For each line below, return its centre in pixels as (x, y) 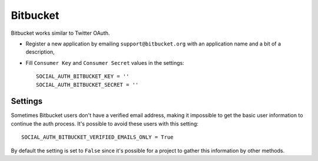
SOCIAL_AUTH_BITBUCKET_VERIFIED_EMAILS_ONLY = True (97, 137)
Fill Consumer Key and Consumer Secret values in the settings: (105, 63)
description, (40, 52)
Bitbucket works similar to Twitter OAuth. (60, 33)
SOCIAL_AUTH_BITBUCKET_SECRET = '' (87, 85)
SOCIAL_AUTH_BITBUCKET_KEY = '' (83, 76)
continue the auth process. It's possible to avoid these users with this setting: (105, 123)
